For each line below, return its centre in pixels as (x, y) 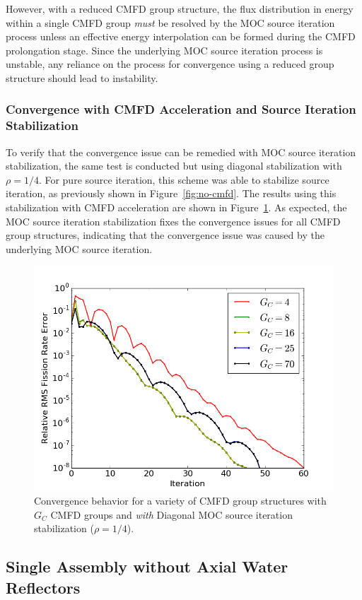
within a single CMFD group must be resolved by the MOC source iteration (170, 22)
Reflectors (43, 587)
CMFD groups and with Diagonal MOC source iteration (171, 514)
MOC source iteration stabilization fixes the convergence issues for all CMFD (173, 221)
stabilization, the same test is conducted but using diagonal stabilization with (174, 166)
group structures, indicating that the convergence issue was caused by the (165, 235)
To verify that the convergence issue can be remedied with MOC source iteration (181, 152)
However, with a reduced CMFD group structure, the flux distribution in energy (180, 8)
